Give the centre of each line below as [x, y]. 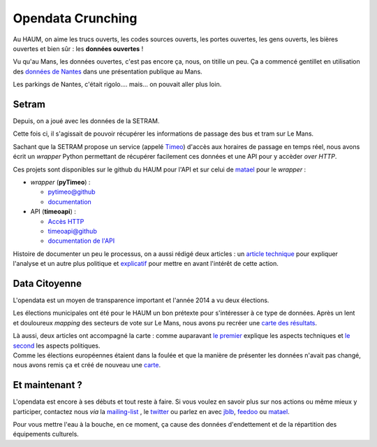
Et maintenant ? [48, 385]
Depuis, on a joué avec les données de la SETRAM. [86, 121]
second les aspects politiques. [57, 346]
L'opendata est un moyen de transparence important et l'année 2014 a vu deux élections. [141, 300]
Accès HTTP [66, 221]
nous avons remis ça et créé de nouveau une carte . [87, 365]
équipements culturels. [46, 434]
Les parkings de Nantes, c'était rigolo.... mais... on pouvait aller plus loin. [117, 85]
